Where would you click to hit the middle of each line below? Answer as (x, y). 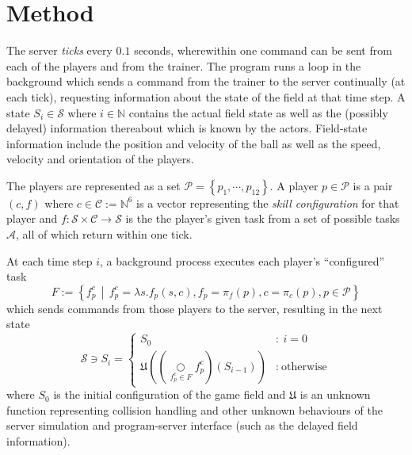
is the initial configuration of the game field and (170, 394)
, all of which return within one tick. (104, 234)
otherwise (304, 367)
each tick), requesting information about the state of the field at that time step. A (206, 96)
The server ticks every (59, 50)
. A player (294, 185)
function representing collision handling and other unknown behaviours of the (195, 409)
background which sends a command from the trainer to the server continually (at (206, 81)
